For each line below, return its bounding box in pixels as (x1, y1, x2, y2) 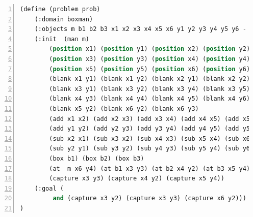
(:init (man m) (34, 35, 90, 43)
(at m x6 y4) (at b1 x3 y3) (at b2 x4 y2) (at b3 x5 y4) (49, 165, 250, 172)
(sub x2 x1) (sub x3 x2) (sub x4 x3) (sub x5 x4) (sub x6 (49, 135, 250, 142)
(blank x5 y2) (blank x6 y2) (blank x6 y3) (49, 105, 199, 112)
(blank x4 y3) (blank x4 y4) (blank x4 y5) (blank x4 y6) (49, 95, 250, 103)
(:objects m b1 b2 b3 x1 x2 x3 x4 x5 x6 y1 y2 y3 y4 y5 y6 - (34, 25, 246, 33)
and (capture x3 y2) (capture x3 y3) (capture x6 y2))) (53, 195, 246, 202)
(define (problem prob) (20, 6, 100, 13)
